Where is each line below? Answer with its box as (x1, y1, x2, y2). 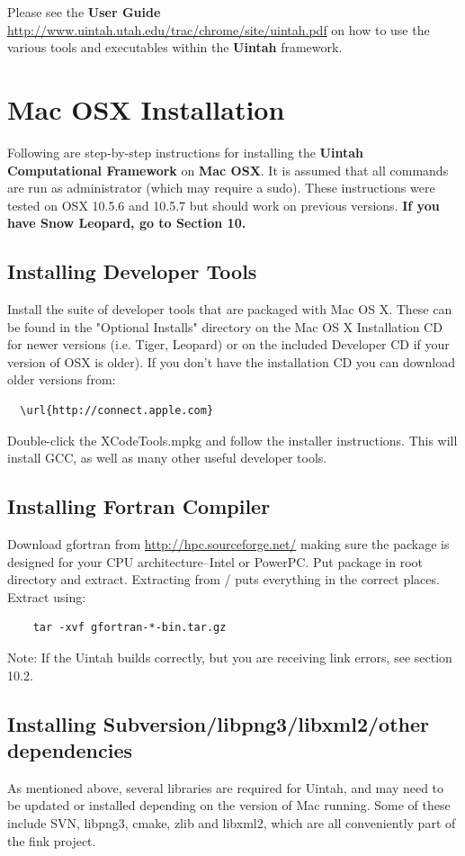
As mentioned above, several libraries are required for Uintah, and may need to (7, 778, 444, 797)
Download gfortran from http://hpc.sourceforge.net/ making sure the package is (7, 535, 450, 554)
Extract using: (7, 587, 86, 606)
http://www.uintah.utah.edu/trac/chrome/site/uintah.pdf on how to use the (7, 20, 430, 39)
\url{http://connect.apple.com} (20, 404, 214, 418)
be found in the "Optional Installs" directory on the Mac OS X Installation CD (7, 317, 443, 336)
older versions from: (7, 370, 116, 389)
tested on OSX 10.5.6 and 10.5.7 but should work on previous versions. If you (7, 195, 440, 214)
